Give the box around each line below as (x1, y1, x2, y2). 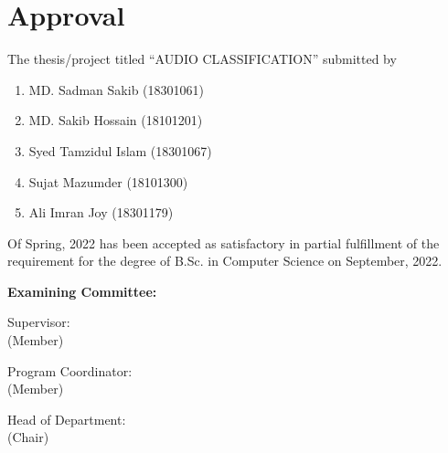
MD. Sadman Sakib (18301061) (28, 79, 204, 99)
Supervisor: (7, 312, 70, 332)
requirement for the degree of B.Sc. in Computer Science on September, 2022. (7, 251, 443, 270)
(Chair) (7, 427, 49, 447)
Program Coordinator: (7, 361, 133, 380)
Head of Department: (7, 409, 126, 428)
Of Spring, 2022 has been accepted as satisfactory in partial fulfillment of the (7, 233, 440, 252)
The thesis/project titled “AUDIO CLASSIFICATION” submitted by (7, 49, 397, 68)
